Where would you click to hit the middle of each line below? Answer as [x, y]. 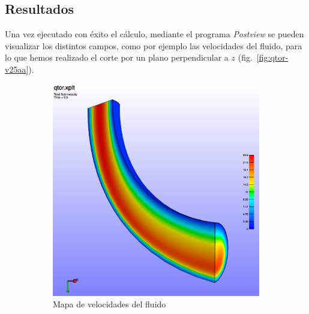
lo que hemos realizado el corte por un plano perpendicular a [117, 57]
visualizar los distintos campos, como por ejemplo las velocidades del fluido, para [154, 45]
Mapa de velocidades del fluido [109, 304]
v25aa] [17, 69]
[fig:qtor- [272, 57]
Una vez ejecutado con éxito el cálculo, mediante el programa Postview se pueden [154, 34]
